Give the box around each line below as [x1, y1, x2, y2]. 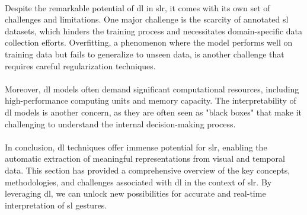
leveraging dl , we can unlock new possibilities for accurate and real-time [5, 187, 266, 200]
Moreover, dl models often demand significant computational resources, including [5, 82, 299, 95]
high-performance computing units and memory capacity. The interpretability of [5, 94, 296, 107]
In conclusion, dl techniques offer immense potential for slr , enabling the [5, 140, 267, 153]
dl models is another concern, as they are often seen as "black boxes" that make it [5, 105, 302, 118]
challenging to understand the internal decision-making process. [5, 117, 236, 130]
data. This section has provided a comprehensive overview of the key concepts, [5, 163, 290, 176]
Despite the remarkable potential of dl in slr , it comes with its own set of [5, 1, 270, 14]
